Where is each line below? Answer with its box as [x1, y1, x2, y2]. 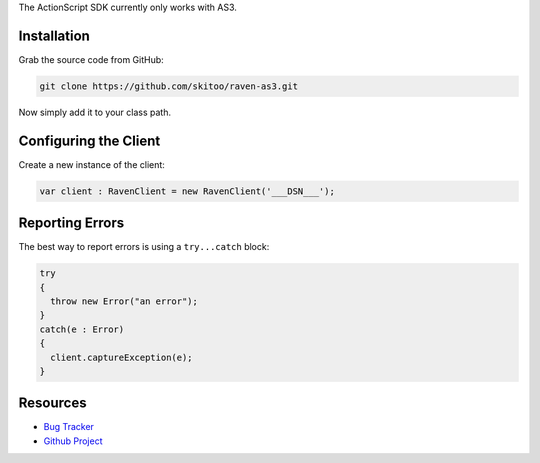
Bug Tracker [43, 421, 95, 433]
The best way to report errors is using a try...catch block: [18, 241, 270, 253]
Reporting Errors [18, 215, 125, 232]
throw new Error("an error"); [50, 296, 199, 307]
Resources [18, 395, 87, 412]
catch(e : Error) [39, 323, 125, 335]
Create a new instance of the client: [18, 158, 165, 170]
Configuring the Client [18, 132, 161, 149]
